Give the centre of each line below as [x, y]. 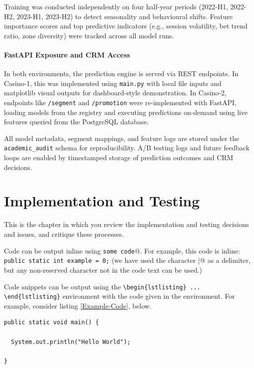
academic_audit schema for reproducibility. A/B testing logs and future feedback [127, 148]
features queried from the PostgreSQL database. [76, 122]
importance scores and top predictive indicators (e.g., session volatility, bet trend [126, 26]
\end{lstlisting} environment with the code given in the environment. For [119, 296]
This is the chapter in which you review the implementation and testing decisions [127, 224]
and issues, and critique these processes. [64, 234]
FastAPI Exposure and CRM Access [67, 54]
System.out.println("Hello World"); [71, 342]
